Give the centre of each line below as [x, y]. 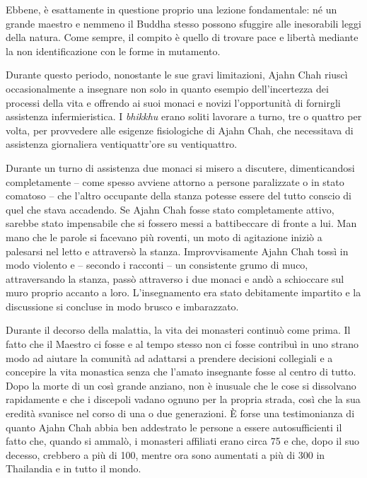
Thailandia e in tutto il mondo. [74, 468]
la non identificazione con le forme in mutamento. [113, 51]
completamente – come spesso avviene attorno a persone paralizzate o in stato [175, 181]
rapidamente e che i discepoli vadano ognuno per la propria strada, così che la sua [183, 399]
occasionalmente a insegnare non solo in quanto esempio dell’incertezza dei [167, 88]
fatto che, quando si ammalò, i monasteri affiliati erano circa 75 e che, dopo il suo [183, 441]
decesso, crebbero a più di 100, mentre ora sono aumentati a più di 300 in [165, 454]
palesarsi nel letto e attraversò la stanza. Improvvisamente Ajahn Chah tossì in [177, 251]
